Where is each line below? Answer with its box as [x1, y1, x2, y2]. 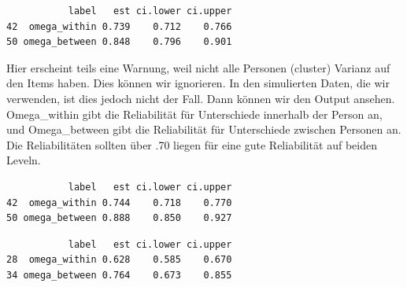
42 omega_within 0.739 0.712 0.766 [6, 20, 232, 32]
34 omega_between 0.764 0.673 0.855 [6, 269, 232, 281]
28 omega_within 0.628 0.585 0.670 [6, 254, 232, 266]
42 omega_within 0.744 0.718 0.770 [6, 197, 232, 208]
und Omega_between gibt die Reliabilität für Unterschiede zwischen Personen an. [6, 121, 401, 138]
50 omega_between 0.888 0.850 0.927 [6, 212, 232, 224]
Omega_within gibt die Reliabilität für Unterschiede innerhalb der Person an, [6, 105, 383, 122]
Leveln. [6, 152, 41, 168]
